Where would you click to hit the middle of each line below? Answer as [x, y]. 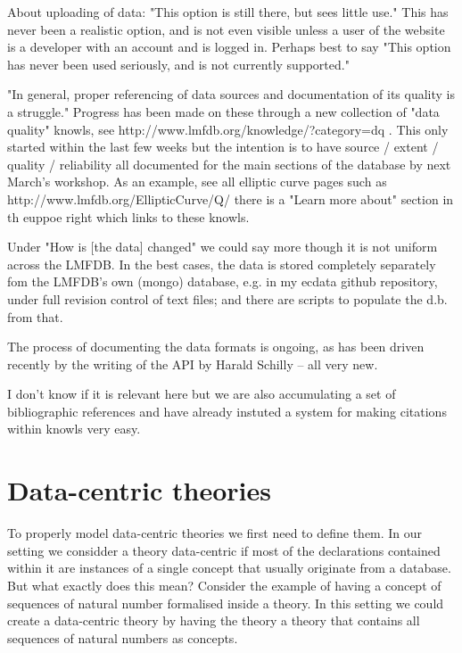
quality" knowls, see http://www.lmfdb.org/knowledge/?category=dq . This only [228, 129]
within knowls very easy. [74, 429]
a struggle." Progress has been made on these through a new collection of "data [223, 111]
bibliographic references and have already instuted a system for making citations [227, 411]
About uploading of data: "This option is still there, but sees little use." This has [228, 12]
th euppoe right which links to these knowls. [128, 216]
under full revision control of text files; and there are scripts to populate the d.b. [227, 298]
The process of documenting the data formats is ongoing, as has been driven [216, 347]
